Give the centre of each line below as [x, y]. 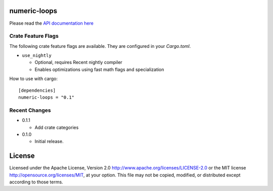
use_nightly [37, 56]
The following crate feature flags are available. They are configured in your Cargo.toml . [100, 46]
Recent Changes [30, 110]
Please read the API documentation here [51, 23]
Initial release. [49, 142]
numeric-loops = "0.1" [47, 98]
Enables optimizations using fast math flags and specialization [99, 69]
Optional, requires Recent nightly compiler [78, 62]
